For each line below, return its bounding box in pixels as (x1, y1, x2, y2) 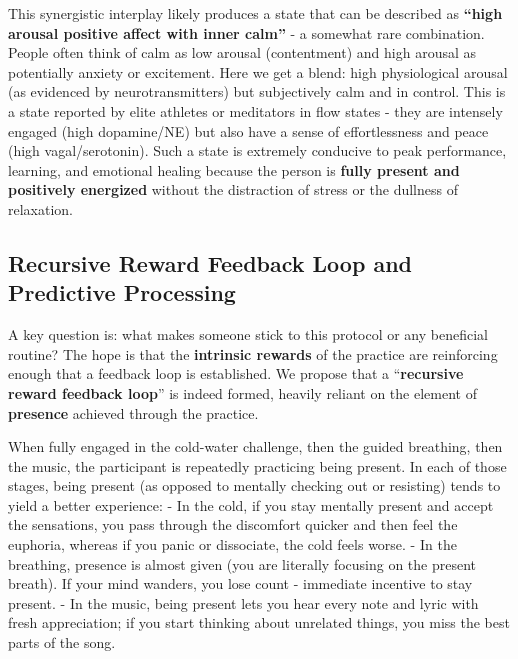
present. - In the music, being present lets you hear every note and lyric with (8, 592, 479, 613)
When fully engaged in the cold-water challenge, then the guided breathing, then (8, 436, 503, 457)
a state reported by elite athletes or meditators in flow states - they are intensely (8, 100, 503, 121)
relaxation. (8, 198, 74, 219)
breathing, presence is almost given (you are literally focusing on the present (8, 553, 477, 574)
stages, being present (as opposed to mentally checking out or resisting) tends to (8, 475, 501, 496)
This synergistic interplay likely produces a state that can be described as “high (8, 3, 503, 23)
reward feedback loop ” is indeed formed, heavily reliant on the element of (8, 382, 477, 403)
